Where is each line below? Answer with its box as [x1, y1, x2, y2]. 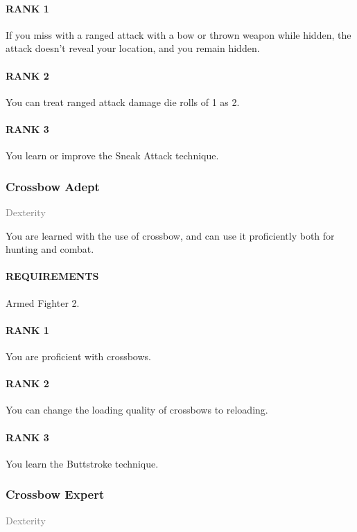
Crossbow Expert [6, 486, 105, 503]
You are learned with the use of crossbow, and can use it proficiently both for [6, 228, 335, 242]
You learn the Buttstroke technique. [6, 456, 159, 470]
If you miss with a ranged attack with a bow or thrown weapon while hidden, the [6, 27, 351, 42]
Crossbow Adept [6, 177, 100, 195]
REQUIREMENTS [6, 269, 99, 283]
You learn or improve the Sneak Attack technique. [6, 148, 219, 163]
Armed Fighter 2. [6, 295, 80, 310]
